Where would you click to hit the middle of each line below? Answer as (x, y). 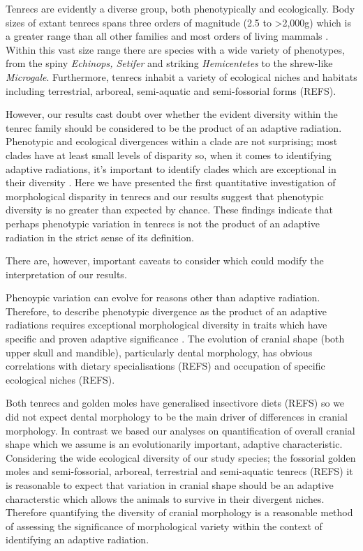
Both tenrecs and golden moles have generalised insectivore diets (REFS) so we (175, 403)
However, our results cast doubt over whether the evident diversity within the (172, 114)
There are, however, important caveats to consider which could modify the (165, 261)
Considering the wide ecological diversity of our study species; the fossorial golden (181, 457)
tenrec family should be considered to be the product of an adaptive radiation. (174, 127)
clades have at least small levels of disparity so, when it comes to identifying (169, 154)
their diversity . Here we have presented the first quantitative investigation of (171, 182)
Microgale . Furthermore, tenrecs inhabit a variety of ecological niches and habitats (181, 76)
